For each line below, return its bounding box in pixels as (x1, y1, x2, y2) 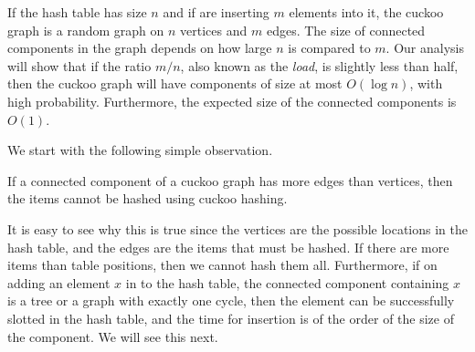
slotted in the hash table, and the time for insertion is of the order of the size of (7, 308, 454, 327)
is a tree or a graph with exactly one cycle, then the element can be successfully (7, 291, 455, 310)
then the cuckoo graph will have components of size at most (7, 74, 343, 93)
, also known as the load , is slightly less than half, (180, 56, 459, 75)
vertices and (180, 20, 248, 39)
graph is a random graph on (7, 20, 164, 39)
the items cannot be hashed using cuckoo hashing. (7, 189, 288, 208)
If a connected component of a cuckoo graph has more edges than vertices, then (7, 171, 453, 190)
